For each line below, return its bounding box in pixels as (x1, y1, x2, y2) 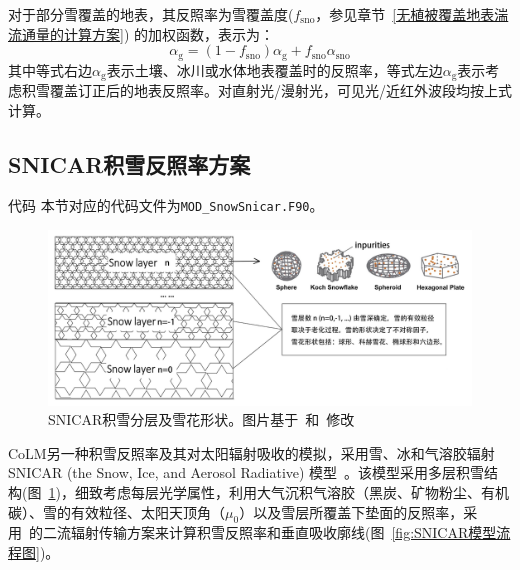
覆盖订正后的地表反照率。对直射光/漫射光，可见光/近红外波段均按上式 (49, 80, 512, 101)
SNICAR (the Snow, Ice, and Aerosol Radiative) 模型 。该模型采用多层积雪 (8, 462, 485, 483)
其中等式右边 (8, 59, 92, 80)
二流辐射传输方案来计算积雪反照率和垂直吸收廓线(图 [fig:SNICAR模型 (42, 522, 497, 543)
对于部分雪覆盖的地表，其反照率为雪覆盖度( (8, 4, 294, 24)
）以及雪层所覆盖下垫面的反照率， (239, 501, 464, 522)
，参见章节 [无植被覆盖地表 (315, 4, 495, 24)
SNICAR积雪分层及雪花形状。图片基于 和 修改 (48, 409, 355, 430)
